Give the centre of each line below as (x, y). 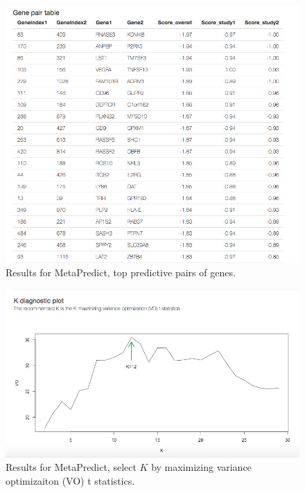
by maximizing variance (201, 467)
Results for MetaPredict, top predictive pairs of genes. (121, 272)
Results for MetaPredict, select (71, 467)
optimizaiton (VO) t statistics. (70, 481)
